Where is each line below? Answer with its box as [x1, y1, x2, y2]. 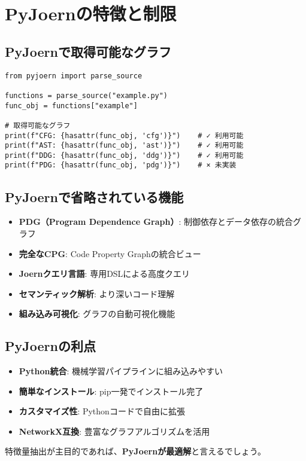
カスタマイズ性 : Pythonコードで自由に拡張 [19, 405, 185, 417]
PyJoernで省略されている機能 [5, 187, 184, 206]
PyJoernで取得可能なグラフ [5, 42, 171, 60]
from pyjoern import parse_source [5, 71, 143, 80]
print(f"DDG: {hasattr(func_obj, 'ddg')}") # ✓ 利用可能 [5, 151, 244, 160]
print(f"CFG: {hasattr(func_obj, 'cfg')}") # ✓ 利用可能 [5, 131, 244, 140]
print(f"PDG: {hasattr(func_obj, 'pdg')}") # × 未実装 [5, 161, 237, 170]
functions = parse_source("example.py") [5, 91, 168, 100]
